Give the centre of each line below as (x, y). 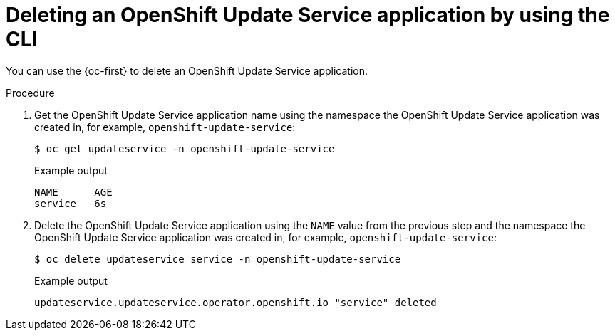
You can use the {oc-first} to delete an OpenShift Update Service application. (187, 70)
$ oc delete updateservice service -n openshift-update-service (218, 259)
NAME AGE (73, 192)
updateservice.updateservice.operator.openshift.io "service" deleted (236, 302)
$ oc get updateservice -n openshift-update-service (185, 148)
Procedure (30, 93)
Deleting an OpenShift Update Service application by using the (308, 15)
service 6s (71, 203)
